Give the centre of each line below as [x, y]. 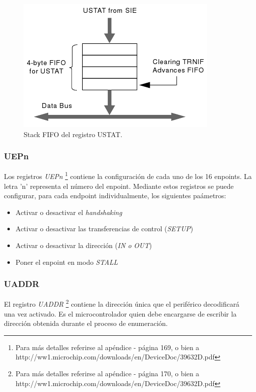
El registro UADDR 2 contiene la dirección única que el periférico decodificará [122, 303]
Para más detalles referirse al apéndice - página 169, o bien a [107, 347]
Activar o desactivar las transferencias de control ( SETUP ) [104, 229]
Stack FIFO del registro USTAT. [73, 134]
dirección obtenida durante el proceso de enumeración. [86, 323]
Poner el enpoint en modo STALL [67, 262]
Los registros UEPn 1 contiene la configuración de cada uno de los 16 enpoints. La [128, 176]
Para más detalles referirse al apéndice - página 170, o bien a [107, 374]
